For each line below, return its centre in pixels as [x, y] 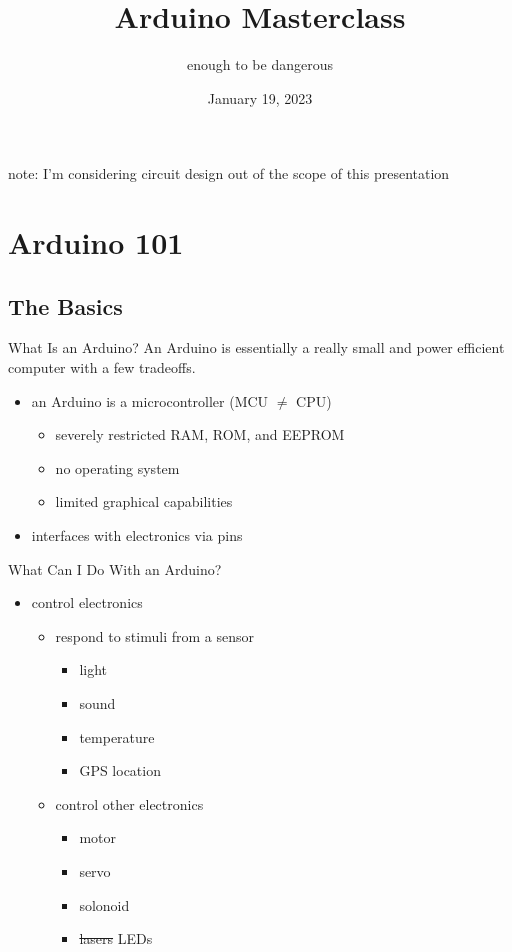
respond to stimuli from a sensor [154, 635]
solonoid [104, 904]
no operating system [117, 467]
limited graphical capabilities [144, 501]
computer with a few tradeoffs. [102, 367]
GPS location [120, 770]
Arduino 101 [96, 242]
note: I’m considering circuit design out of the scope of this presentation [229, 173]
